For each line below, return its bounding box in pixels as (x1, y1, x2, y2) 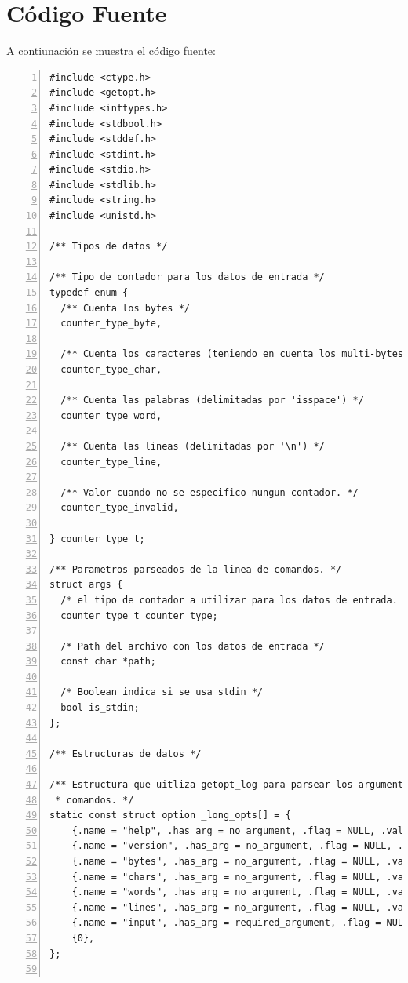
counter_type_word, (60, 410, 162, 421)
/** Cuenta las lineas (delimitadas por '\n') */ (60, 440, 325, 452)
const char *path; (60, 656, 157, 668)
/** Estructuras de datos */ (49, 748, 202, 759)
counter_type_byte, (60, 318, 162, 329)
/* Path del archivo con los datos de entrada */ (60, 640, 325, 652)
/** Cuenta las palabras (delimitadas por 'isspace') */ (60, 395, 364, 406)
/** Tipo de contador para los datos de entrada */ (49, 271, 325, 283)
